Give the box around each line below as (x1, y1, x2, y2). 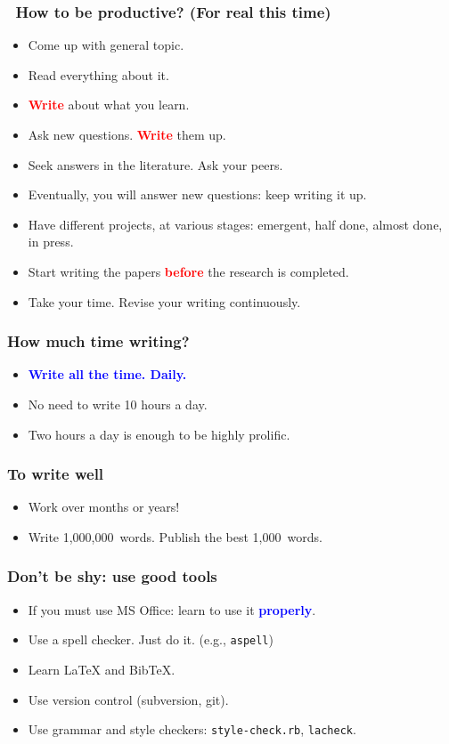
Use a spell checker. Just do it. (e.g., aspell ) (28, 630, 273, 649)
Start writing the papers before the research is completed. (28, 262, 349, 280)
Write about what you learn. (28, 95, 190, 114)
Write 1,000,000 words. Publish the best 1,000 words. (28, 527, 322, 546)
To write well (7, 463, 104, 485)
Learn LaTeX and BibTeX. (28, 660, 176, 679)
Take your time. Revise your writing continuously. (28, 292, 301, 311)
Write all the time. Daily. (28, 365, 187, 384)
